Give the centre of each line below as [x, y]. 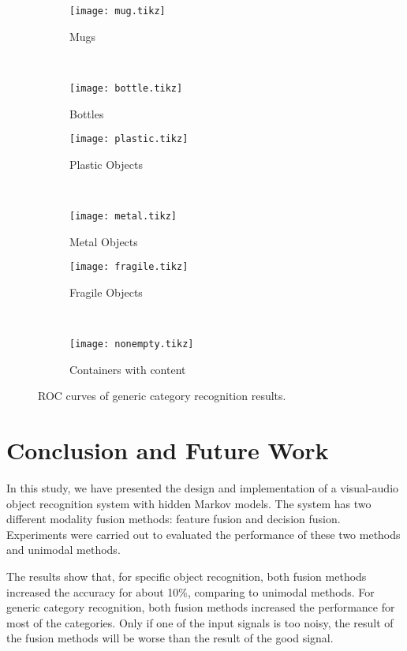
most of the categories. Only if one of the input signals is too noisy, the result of [200, 622]
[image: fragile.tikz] [129, 267]
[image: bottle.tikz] [126, 88]
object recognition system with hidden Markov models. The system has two [189, 503]
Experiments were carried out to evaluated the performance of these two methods [203, 534]
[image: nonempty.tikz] [132, 344]
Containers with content [128, 369]
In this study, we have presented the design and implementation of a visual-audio [203, 488]
